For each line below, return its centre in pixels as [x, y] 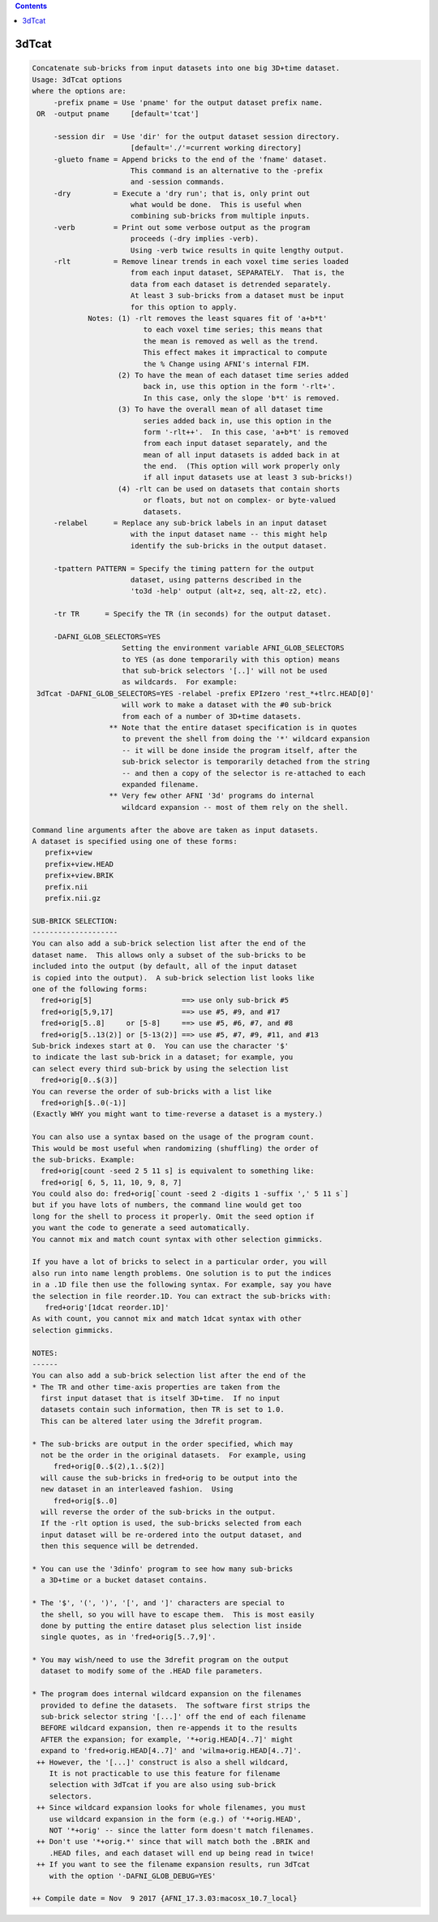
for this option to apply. [184, 307]
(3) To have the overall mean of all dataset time [221, 409]
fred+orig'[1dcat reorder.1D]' [107, 1307]
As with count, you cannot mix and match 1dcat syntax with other [167, 1319]
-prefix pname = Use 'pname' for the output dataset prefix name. [188, 102]
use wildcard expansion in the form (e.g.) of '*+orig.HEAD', [175, 1819]
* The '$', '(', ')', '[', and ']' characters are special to [158, 1603]
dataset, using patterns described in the [216, 580]
